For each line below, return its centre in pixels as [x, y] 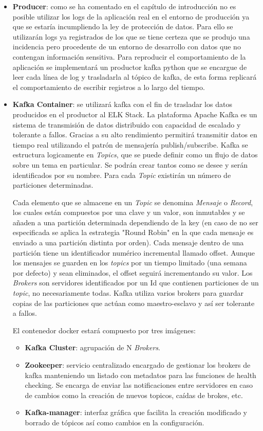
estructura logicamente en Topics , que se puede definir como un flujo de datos [135, 155]
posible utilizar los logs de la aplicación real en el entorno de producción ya [131, 16]
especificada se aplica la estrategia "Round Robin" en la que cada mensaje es [133, 232]
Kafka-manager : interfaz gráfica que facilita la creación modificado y [136, 412]
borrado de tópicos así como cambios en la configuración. [115, 422]
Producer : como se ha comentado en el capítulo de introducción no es [124, 6]
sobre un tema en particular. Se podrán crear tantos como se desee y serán [130, 164]
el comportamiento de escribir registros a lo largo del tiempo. [109, 87]
